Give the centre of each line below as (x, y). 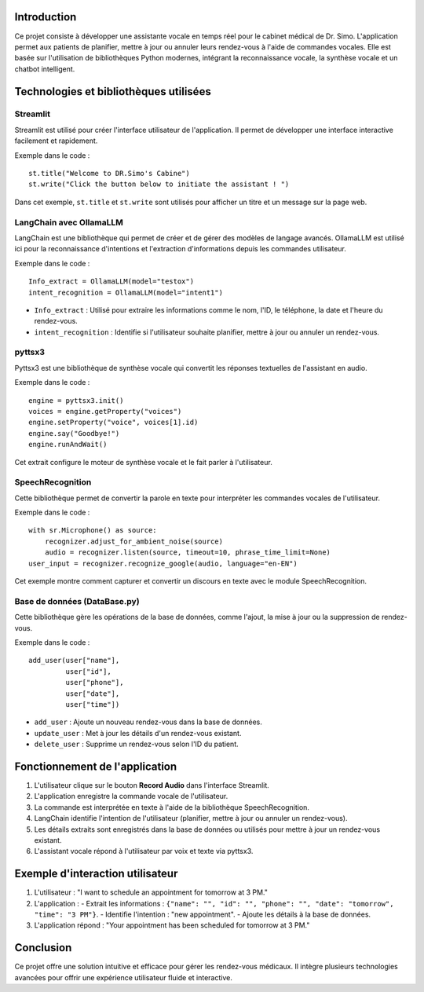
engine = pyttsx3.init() (76, 400)
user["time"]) (93, 704)
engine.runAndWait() (68, 445)
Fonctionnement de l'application (96, 766)
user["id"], (88, 671)
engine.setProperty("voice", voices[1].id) (113, 423)
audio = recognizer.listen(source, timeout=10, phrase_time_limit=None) (188, 553)
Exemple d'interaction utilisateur (96, 874)
